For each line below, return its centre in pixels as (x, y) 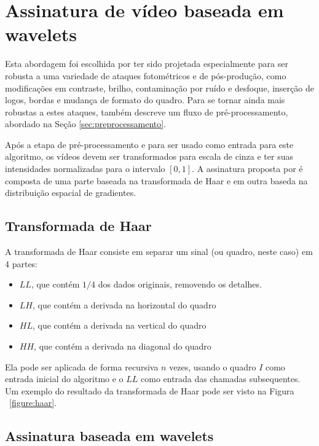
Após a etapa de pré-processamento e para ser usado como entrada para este (149, 144)
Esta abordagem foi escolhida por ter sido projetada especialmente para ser (147, 64)
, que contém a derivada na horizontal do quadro (124, 304)
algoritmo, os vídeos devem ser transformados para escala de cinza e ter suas (149, 156)
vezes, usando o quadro (213, 366)
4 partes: (22, 263)
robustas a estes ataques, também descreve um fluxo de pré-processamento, (147, 111)
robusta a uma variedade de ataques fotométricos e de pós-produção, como (146, 75)
